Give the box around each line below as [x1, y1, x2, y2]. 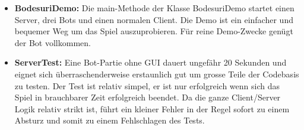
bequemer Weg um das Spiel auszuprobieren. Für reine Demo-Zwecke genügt [14, 25, 293, 37]
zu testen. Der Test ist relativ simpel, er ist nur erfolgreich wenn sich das [14, 79, 280, 92]
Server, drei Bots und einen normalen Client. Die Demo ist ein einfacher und [14, 13, 293, 25]
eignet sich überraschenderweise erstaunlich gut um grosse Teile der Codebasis [14, 67, 299, 80]
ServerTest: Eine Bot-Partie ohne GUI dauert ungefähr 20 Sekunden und [14, 56, 287, 69]
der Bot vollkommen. [14, 36, 91, 48]
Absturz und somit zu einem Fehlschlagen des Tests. [14, 114, 205, 126]
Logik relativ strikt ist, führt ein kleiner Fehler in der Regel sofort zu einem [14, 102, 290, 115]
